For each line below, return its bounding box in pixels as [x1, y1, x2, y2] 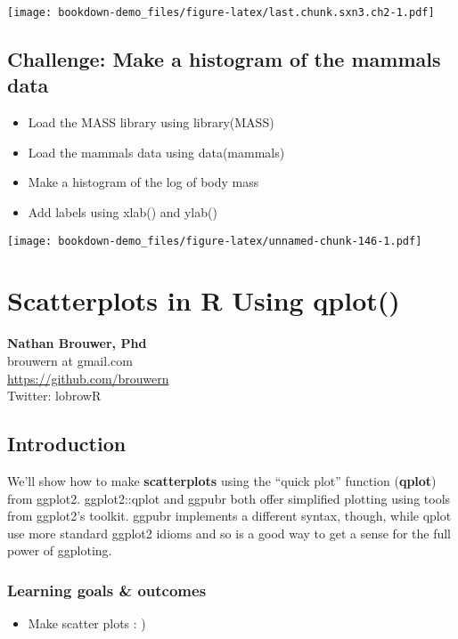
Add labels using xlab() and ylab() [28, 203, 217, 222]
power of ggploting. [7, 541, 112, 560]
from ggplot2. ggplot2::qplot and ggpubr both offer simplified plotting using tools [7, 489, 451, 507]
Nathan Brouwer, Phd [7, 334, 147, 352]
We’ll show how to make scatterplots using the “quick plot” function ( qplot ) [7, 471, 437, 489]
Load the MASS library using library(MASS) [28, 113, 274, 132]
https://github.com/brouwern [7, 368, 169, 387]
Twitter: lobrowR [7, 386, 102, 405]
